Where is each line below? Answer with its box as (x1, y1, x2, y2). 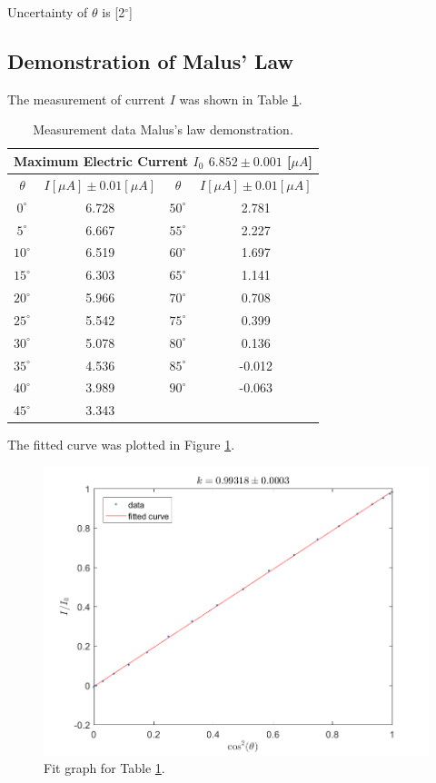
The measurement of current (7, 89, 166, 108)
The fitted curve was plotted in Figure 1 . (7, 435, 235, 454)
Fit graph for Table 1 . (44, 758, 165, 778)
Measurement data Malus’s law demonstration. (33, 120, 293, 139)
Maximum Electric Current (14, 151, 189, 170)
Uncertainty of (7, 3, 88, 21)
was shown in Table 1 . (179, 89, 302, 108)
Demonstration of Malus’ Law (7, 46, 294, 74)
